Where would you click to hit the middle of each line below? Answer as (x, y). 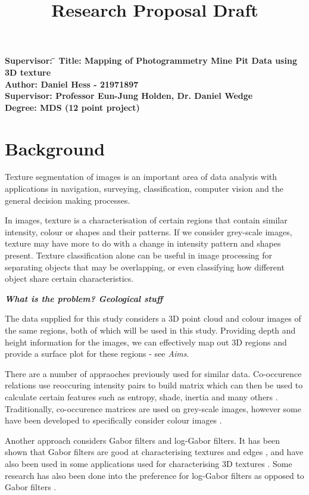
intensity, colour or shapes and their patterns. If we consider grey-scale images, (149, 231)
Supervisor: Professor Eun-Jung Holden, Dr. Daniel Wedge (129, 96)
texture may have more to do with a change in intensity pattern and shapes (143, 243)
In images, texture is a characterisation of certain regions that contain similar (146, 220)
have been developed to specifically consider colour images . (113, 420)
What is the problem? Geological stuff (84, 298)
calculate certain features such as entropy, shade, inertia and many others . (141, 396)
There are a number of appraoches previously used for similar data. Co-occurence (153, 373)
